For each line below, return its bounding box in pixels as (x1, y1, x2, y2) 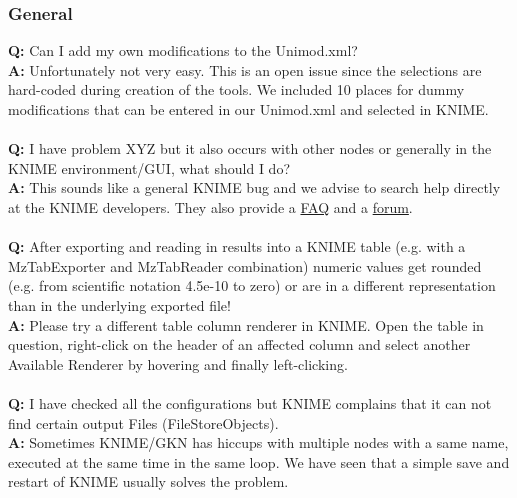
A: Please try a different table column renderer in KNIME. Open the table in (8, 314, 484, 335)
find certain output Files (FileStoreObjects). (8, 412, 279, 433)
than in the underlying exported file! (8, 294, 231, 315)
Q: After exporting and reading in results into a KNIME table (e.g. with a (8, 236, 466, 257)
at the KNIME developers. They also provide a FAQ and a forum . (8, 196, 413, 217)
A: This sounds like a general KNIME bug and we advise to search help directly (8, 177, 501, 198)
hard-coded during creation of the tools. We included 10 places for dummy (8, 79, 465, 100)
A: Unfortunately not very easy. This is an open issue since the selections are (8, 59, 482, 80)
